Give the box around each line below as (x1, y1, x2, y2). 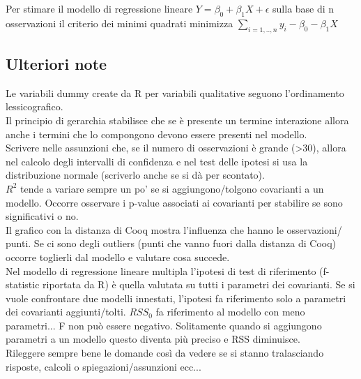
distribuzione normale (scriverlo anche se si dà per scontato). (6, 168, 265, 182)
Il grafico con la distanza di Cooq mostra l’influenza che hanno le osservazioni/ (6, 222, 342, 237)
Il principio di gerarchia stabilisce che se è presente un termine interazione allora (6, 112, 349, 127)
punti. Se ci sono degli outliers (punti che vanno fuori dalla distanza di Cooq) (6, 236, 337, 251)
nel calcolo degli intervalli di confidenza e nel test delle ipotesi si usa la (6, 154, 308, 168)
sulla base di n (272, 1, 335, 15)
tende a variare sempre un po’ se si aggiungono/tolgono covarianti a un (20, 181, 324, 195)
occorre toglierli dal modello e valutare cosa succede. (6, 249, 230, 264)
